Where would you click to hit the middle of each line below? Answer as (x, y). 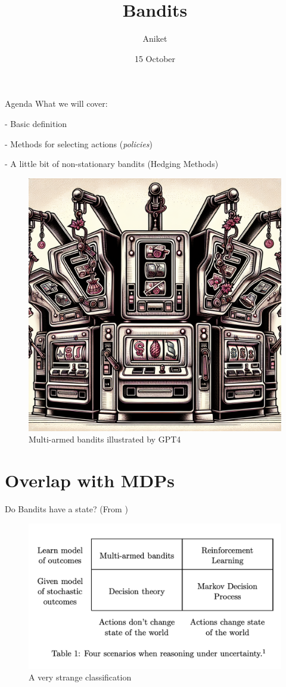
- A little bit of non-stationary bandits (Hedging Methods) (112, 164)
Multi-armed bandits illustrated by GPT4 (105, 439)
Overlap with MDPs (90, 480)
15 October (155, 58)
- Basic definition (36, 123)
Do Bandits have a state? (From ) (66, 509)
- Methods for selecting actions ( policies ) (79, 143)
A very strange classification (80, 677)
